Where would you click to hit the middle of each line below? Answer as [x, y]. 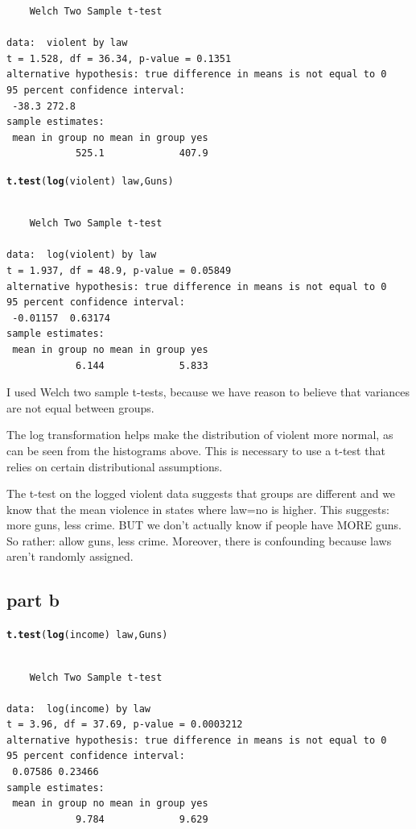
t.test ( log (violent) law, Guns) [90, 181]
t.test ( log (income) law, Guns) [87, 635]
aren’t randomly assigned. [70, 556]
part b [33, 600]
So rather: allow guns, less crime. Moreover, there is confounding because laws [199, 540]
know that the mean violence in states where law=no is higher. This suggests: [198, 509]
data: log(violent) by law [82, 255]
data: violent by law [67, 43]
